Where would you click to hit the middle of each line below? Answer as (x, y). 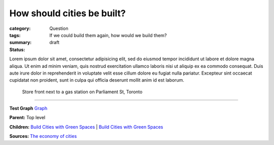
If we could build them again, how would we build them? (108, 35)
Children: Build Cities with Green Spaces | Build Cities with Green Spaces (86, 127)
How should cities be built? (68, 13)
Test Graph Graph (28, 108)
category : (20, 28)
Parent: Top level (27, 118)
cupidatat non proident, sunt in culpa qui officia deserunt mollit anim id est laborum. (97, 80)
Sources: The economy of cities (43, 136)
